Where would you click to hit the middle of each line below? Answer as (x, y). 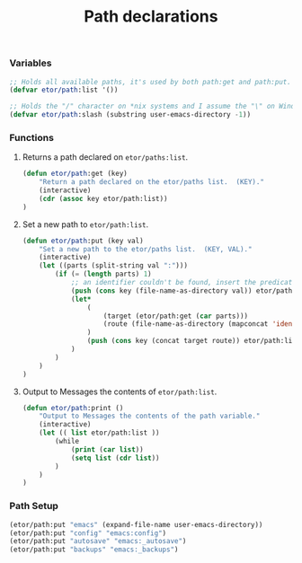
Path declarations (151, 17)
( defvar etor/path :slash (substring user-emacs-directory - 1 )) (130, 115)
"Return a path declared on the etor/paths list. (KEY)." (152, 182)
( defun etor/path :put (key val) (83, 241)
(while (67, 442)
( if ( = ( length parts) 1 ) (103, 274)
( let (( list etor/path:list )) (99, 433)
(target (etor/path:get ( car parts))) (176, 316)
